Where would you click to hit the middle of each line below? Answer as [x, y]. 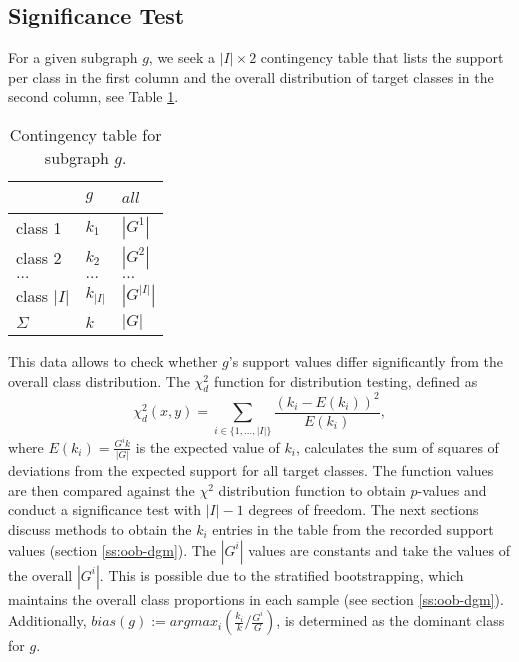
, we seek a [181, 57]
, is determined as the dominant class [390, 620]
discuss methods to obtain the [100, 528]
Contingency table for [85, 134]
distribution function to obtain [312, 489]
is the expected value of [207, 446]
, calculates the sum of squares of [397, 446]
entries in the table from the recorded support [353, 528]
